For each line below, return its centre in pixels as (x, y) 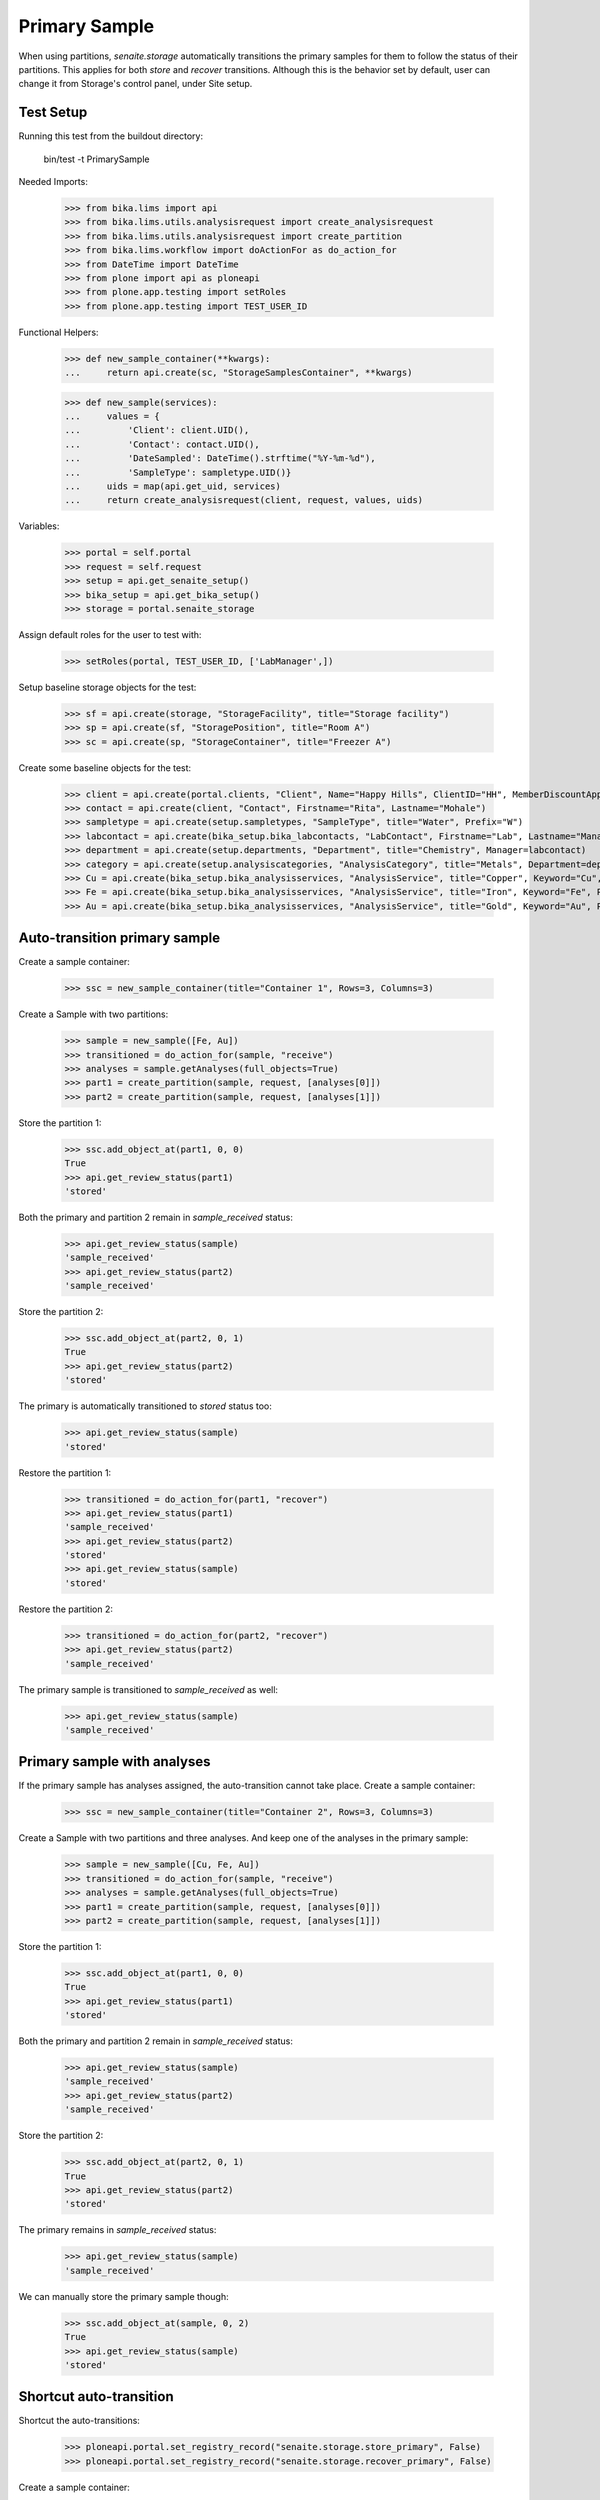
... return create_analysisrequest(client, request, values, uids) (244, 500)
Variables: (39, 526)
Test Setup (53, 112)
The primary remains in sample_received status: (117, 2230)
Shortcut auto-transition (96, 2396)
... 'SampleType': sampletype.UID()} (178, 472)
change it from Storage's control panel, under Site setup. (135, 84)
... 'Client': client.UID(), (157, 430)
